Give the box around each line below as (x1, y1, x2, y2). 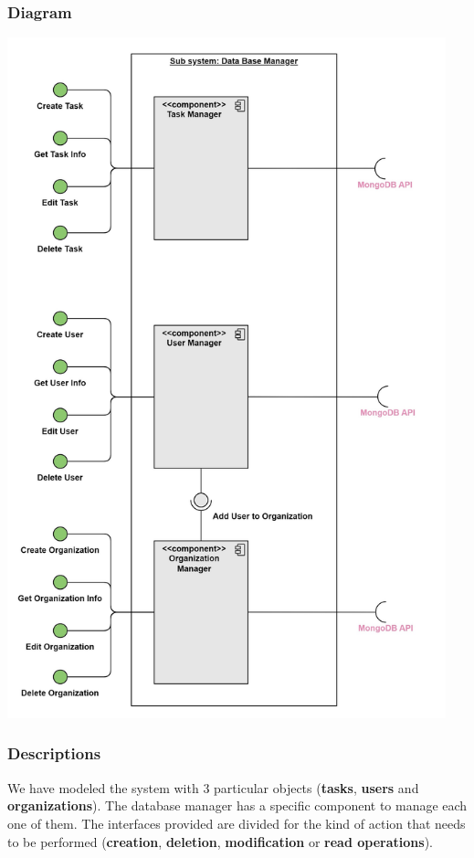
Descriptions (7, 742, 101, 765)
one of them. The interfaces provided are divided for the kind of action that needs (7, 813, 466, 832)
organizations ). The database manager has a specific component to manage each (7, 796, 468, 815)
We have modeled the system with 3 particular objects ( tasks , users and (7, 778, 419, 797)
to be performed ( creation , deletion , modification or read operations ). (7, 832, 433, 851)
